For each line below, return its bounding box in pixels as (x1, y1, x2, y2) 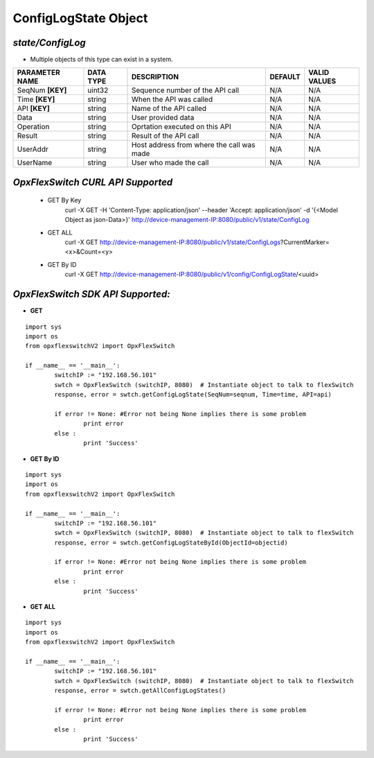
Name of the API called (131, 104, 207, 114)
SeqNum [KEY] (17, 85, 67, 95)
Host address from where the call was (131, 140, 256, 150)
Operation (17, 122, 50, 132)
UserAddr (17, 144, 48, 154)
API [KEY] (17, 104, 50, 114)
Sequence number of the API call (131, 85, 239, 95)
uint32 (87, 85, 109, 95)
